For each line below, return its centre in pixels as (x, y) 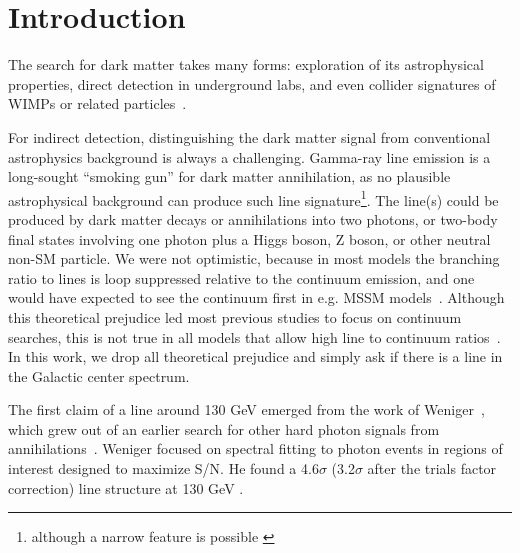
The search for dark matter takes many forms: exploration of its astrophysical (246, 64)
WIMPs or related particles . (97, 103)
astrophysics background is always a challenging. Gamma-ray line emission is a (249, 156)
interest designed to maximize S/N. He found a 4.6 (163, 468)
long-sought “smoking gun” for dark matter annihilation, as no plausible (229, 176)
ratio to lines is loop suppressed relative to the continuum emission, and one (241, 277)
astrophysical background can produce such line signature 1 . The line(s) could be (253, 198)
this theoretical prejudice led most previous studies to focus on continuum (235, 316)
